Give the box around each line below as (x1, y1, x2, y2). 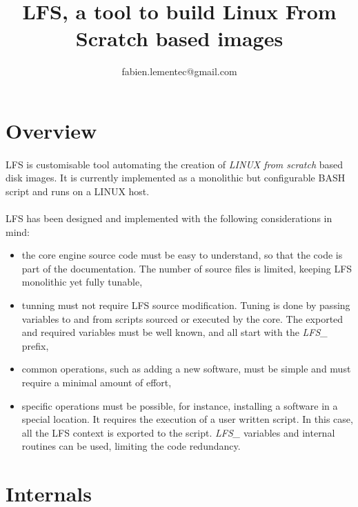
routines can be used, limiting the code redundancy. (21, 439, 241, 453)
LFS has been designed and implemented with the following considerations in (6, 211, 332, 226)
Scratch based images (75, 24, 284, 52)
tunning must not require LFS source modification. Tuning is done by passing (21, 298, 350, 312)
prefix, (21, 338, 49, 352)
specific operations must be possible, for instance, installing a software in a (21, 398, 338, 412)
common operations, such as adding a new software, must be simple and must (21, 361, 351, 376)
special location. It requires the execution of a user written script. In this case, (21, 412, 353, 426)
